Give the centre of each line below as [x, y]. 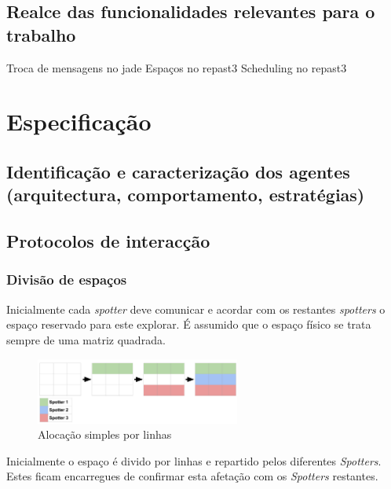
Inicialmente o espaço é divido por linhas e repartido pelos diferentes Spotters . [194, 460]
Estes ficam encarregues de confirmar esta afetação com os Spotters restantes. [192, 476]
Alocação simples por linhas [105, 434]
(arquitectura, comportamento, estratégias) [186, 195]
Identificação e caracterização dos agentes [178, 171]
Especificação [79, 121]
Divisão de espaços [67, 279]
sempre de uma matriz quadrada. [86, 339]
